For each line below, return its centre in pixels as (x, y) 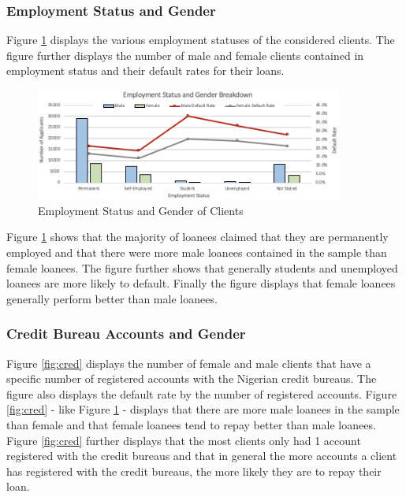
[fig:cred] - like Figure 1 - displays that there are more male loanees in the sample (203, 409)
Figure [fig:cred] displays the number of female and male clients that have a (189, 363)
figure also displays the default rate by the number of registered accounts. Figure (202, 393)
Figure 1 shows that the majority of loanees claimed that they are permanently (197, 237)
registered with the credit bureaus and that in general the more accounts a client (202, 456)
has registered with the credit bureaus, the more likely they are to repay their (194, 471)
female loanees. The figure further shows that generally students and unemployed (202, 267)
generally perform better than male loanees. (112, 298)
